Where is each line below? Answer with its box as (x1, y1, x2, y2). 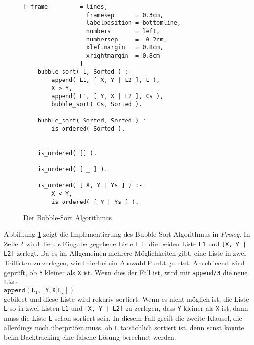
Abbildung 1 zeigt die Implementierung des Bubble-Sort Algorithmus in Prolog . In (4, 229, 250, 239)
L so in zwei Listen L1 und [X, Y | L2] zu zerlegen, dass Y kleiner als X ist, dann (4, 303, 248, 313)
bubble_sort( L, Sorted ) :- (37, 68, 132, 76)
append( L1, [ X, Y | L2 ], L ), (51, 76, 160, 83)
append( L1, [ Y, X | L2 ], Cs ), (51, 93, 164, 100)
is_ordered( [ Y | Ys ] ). (51, 198, 139, 205)
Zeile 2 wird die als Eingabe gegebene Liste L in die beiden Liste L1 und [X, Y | (4, 238, 246, 248)
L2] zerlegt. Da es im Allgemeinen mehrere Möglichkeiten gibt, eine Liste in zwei (4, 248, 246, 258)
